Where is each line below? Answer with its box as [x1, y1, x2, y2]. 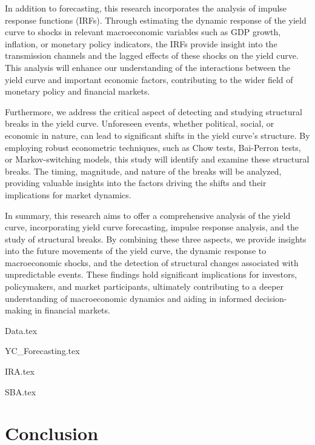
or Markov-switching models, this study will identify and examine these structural [5, 153, 310, 166]
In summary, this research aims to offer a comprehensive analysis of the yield [5, 209, 291, 221]
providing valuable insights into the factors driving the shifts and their [5, 176, 267, 189]
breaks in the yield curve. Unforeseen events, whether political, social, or [5, 117, 274, 130]
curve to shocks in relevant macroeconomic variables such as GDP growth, [5, 25, 281, 38]
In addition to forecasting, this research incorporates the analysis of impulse [5, 2, 287, 14]
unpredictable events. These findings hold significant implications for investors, [5, 268, 297, 281]
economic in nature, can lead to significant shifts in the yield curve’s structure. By [5, 129, 310, 141]
